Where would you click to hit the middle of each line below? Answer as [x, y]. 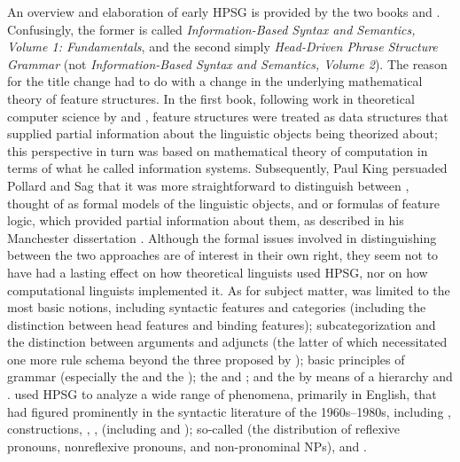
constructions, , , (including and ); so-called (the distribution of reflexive [204, 429]
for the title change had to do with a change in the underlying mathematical [215, 81]
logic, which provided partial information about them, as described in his [206, 220]
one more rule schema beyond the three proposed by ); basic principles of [206, 359]
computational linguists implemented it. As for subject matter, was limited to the [229, 290]
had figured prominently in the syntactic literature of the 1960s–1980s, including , [229, 411]
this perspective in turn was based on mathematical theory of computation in [218, 150]
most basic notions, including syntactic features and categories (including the [217, 307]
